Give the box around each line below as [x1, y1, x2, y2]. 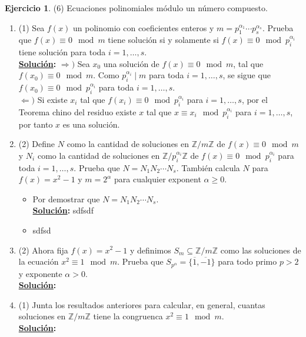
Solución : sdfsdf [32, 204, 94, 216]
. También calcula [176, 161, 240, 173]
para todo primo [218, 255, 277, 268]
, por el [241, 93, 268, 105]
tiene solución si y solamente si [108, 34, 219, 46]
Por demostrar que [32, 192, 100, 205]
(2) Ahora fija [18, 243, 68, 256]
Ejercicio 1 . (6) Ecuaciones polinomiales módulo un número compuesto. [5, 2, 268, 14]
